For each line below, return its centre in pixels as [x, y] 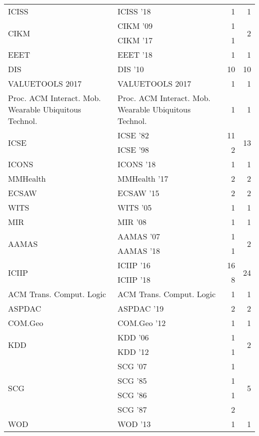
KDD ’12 [133, 352]
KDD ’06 [133, 337]
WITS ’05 [134, 207]
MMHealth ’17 [143, 178]
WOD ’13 [134, 424]
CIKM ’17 [135, 40]
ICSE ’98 [133, 150]
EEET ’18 [135, 54]
